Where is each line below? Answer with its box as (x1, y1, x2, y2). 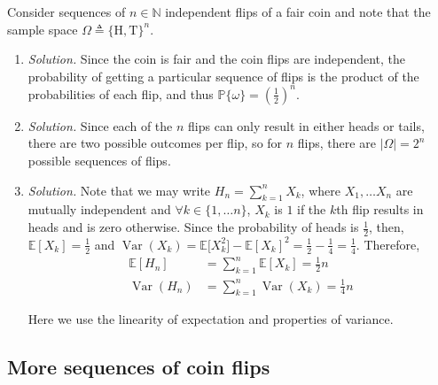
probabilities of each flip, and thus (27, 84, 214, 103)
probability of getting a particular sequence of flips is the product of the (27, 66, 419, 85)
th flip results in (336, 200, 424, 219)
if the (297, 200, 326, 219)
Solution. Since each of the (27, 116, 173, 135)
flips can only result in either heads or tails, (188, 116, 425, 135)
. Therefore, (356, 235, 420, 253)
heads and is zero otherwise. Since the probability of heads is (27, 218, 359, 236)
